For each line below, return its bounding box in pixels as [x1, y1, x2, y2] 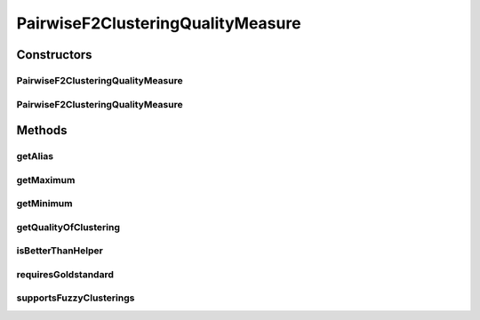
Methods [16, 123, 68, 138]
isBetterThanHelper [16, 244, 104, 257]
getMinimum [16, 197, 73, 210]
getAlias [16, 150, 53, 163]
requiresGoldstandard [16, 268, 115, 280]
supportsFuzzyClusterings [16, 292, 135, 304]
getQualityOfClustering [16, 220, 120, 233]
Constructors [16, 47, 92, 62]
